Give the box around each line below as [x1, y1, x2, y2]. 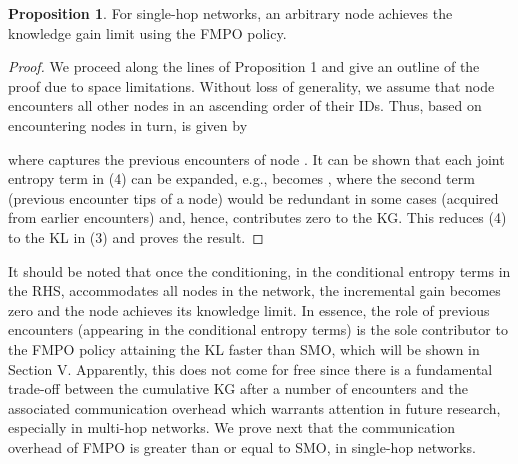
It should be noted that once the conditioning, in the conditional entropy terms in [8, 260, 511, 281]
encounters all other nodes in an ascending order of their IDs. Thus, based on [8, 95, 482, 116]
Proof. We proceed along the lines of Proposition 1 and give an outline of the [8, 56, 480, 77]
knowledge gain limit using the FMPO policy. [8, 22, 287, 43]
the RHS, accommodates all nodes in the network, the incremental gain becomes [8, 280, 501, 301]
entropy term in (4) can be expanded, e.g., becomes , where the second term [8, 168, 475, 189]
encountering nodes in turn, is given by [8, 114, 248, 135]
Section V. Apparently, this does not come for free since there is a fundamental [8, 358, 493, 379]
